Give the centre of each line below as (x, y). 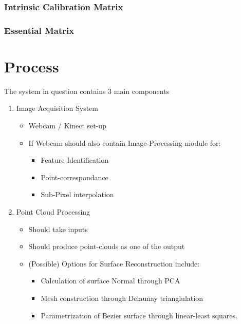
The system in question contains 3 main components (87, 91)
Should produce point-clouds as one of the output (107, 246)
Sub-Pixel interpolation (77, 194)
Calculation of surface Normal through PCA (110, 281)
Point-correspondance (75, 177)
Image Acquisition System (57, 108)
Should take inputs (58, 229)
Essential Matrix (39, 30)
